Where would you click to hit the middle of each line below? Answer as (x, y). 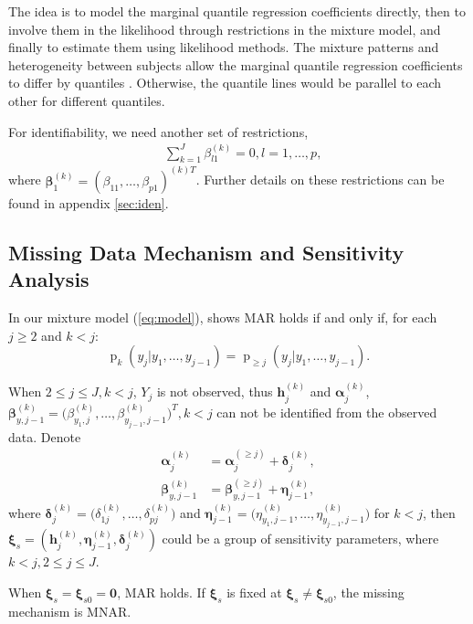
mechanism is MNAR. (70, 611)
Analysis (49, 279)
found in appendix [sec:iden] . (89, 202)
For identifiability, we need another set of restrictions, (158, 131)
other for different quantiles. (87, 100)
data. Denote (45, 436)
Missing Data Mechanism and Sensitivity (206, 252)
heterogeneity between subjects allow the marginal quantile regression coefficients (236, 64)
